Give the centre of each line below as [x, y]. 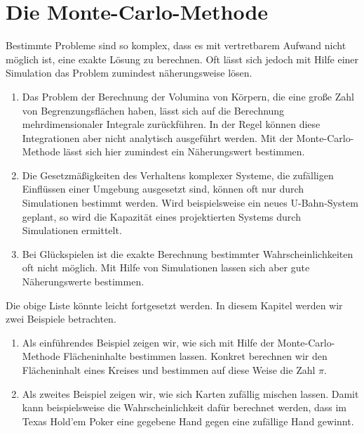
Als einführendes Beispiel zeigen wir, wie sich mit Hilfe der [148, 342]
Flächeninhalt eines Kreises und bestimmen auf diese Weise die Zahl [169, 370]
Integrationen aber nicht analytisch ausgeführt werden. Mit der [157, 137]
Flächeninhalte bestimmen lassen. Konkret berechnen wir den [195, 356]
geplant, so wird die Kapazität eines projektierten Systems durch [161, 216]
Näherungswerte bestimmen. [83, 282]
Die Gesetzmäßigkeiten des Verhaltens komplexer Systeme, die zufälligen [178, 175]
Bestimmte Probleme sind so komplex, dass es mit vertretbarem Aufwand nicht [176, 45]
